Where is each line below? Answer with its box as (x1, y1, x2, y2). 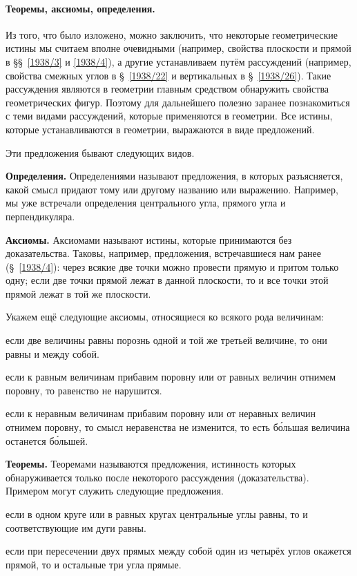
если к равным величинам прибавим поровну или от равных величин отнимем (6, 369, 336, 384)
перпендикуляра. (6, 209, 75, 223)
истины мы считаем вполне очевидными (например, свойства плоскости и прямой (6, 41, 351, 55)
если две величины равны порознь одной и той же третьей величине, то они (6, 333, 327, 347)
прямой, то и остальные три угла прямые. (6, 557, 182, 571)
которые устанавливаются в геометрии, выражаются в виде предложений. (6, 122, 315, 136)
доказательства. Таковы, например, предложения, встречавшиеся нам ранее (6, 246, 321, 260)
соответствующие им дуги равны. (6, 520, 146, 535)
